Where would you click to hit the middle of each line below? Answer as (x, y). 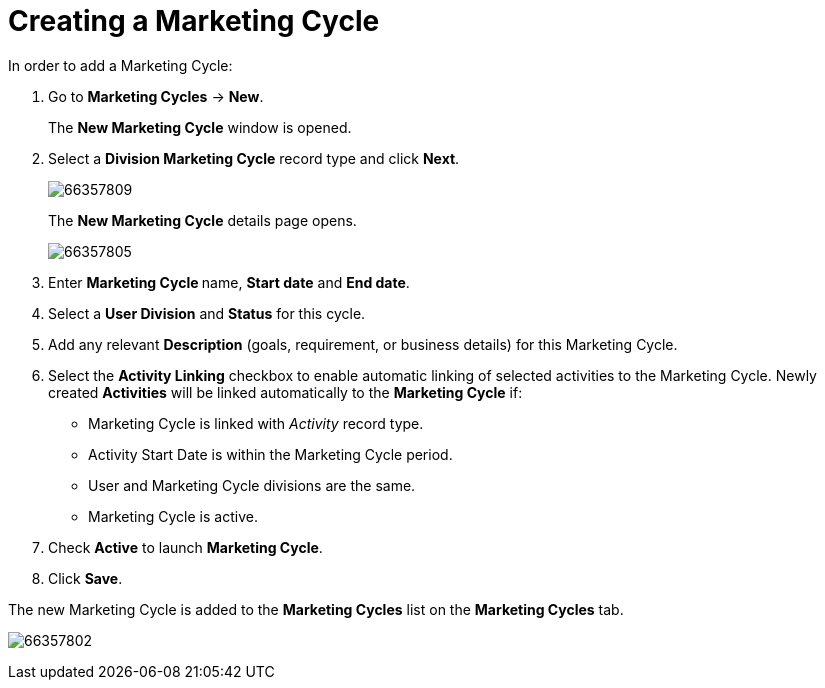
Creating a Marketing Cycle (194, 21)
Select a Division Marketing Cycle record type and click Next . (254, 158)
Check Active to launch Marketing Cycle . (185, 547)
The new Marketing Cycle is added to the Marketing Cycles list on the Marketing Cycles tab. (316, 609)
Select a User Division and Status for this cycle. (207, 313)
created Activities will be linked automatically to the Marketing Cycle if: (285, 392)
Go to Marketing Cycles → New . (156, 96)
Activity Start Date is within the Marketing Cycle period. (270, 454)
